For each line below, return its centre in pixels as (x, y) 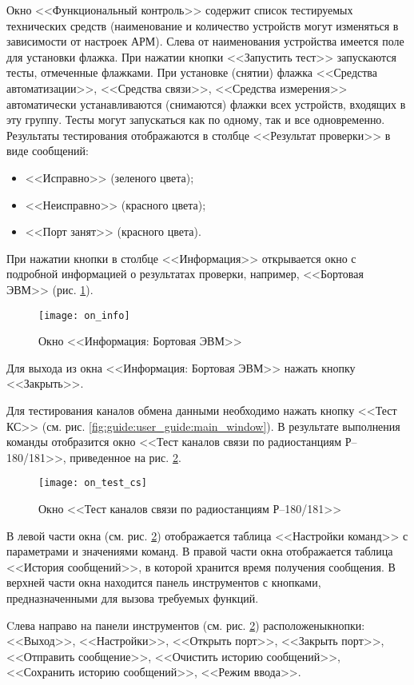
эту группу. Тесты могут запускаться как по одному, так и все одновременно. (196, 119)
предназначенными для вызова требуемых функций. (133, 597)
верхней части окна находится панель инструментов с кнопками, (164, 582)
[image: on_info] (84, 315)
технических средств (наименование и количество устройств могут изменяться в (203, 25)
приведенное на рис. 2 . (125, 457)
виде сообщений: (48, 151)
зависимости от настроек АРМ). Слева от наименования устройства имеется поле (205, 41)
